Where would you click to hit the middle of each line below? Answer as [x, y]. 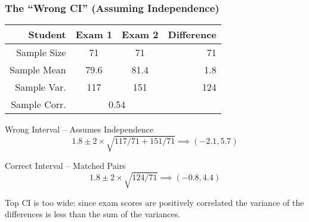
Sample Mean [38, 70]
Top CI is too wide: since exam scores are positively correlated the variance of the [154, 202]
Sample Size [41, 53]
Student [47, 35]
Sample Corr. [38, 104]
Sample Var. [41, 87]
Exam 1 [94, 35]
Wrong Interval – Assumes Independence [79, 129]
